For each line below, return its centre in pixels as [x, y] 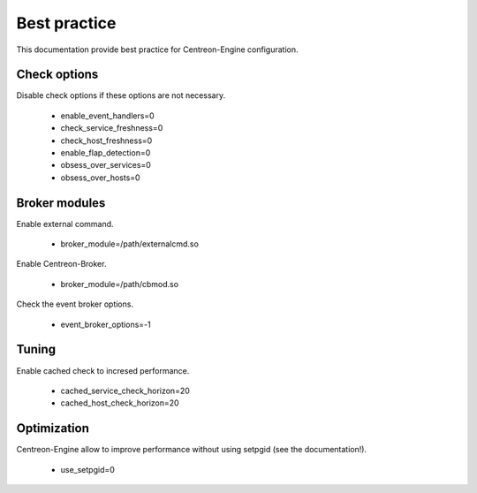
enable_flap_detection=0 [106, 153]
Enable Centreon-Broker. [61, 264]
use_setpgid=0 [87, 469]
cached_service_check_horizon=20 [125, 391]
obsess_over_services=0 [106, 165]
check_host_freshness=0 [106, 140]
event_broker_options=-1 [106, 324]
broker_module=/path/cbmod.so [120, 284]
